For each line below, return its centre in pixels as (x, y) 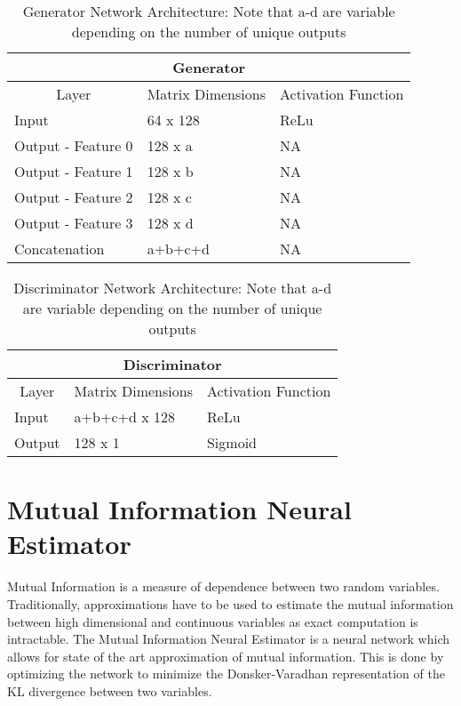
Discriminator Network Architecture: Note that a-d (173, 288)
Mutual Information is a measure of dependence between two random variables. (223, 586)
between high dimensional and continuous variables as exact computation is (213, 621)
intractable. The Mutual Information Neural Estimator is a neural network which (229, 639)
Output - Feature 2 (74, 197)
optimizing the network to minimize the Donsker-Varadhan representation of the (226, 674)
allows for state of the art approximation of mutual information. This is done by (226, 656)
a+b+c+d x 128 (124, 417)
